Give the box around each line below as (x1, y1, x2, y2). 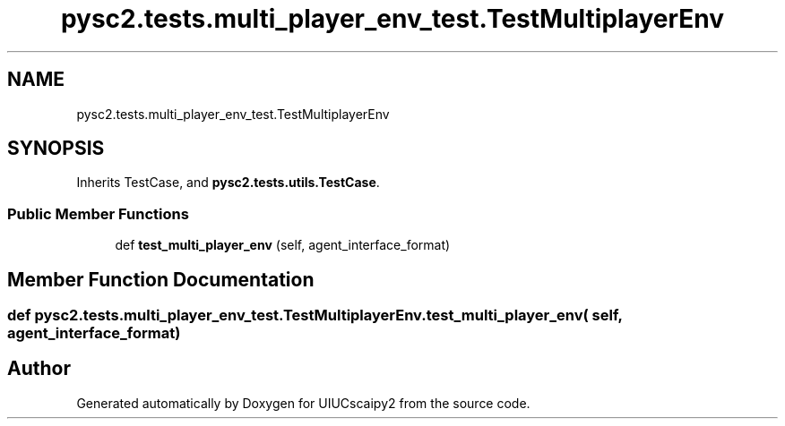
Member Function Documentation (7, 268, 315, 291)
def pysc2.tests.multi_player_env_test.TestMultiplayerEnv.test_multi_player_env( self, (7, 306, 623, 325)
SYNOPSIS (7, 137, 105, 160)
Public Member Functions (7, 204, 189, 223)
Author (7, 357, 71, 380)
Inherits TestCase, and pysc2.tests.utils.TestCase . (76, 175, 380, 191)
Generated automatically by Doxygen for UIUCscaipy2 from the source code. (76, 395, 531, 411)
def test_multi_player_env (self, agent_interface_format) (115, 237, 451, 253)
